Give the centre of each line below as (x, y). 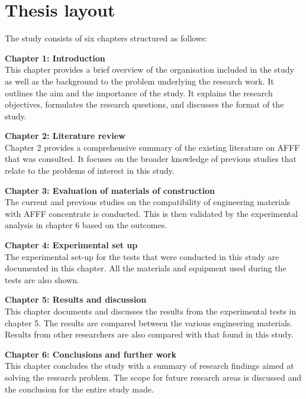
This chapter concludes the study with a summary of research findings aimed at (149, 366)
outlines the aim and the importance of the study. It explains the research (139, 93)
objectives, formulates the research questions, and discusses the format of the (144, 104)
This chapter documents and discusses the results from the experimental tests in (151, 311)
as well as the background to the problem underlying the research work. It (139, 81)
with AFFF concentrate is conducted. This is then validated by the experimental (152, 213)
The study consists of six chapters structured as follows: (106, 38)
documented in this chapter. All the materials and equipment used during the (146, 268)
